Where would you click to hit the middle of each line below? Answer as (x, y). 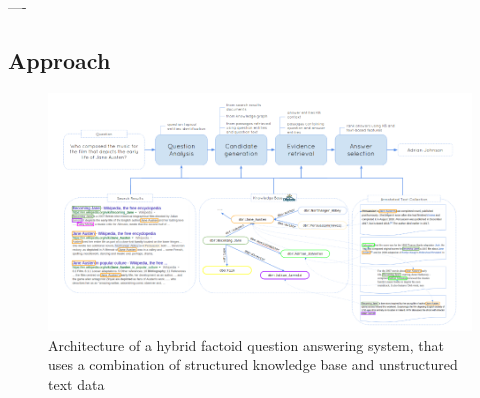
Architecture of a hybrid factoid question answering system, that (246, 344)
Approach (59, 59)
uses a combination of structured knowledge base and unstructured (253, 364)
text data (76, 384)
